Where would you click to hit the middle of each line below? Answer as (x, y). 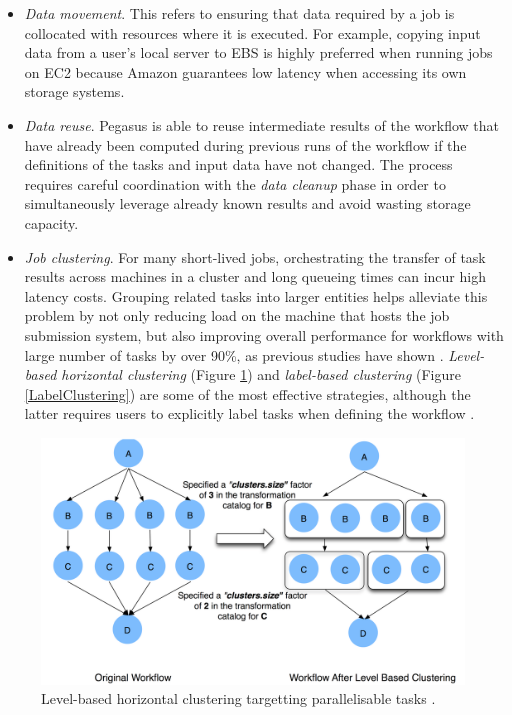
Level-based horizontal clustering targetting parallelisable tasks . (238, 698)
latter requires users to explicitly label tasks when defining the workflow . (249, 413)
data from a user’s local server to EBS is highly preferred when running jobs (258, 52)
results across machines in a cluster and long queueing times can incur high (255, 276)
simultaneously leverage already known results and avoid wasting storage (247, 203)
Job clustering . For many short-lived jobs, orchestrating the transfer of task (255, 256)
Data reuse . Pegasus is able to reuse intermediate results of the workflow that (261, 124)
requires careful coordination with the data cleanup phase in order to (235, 183)
